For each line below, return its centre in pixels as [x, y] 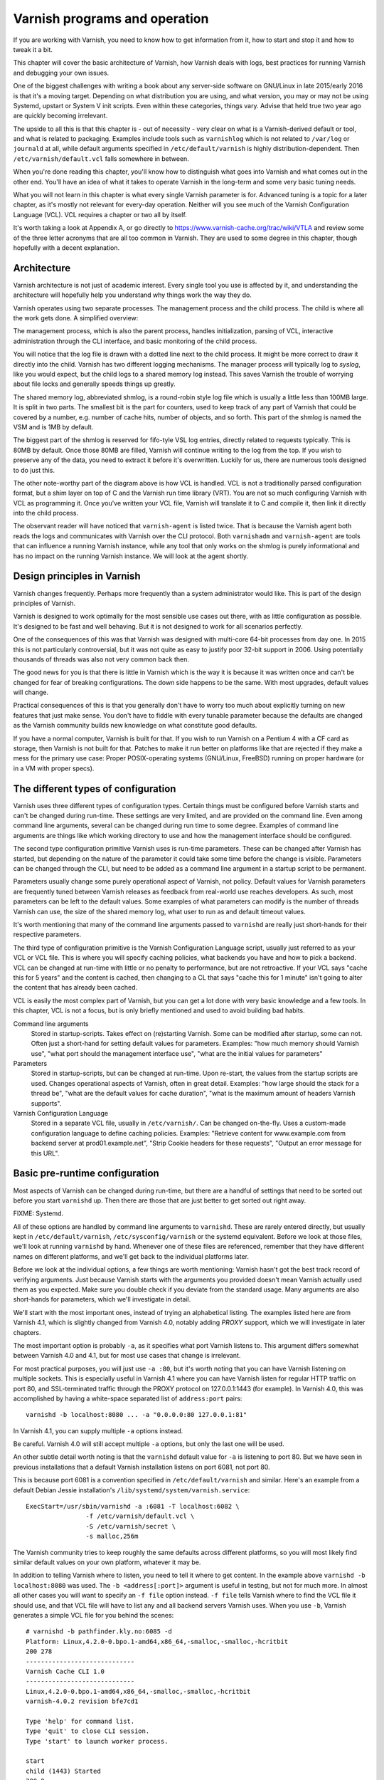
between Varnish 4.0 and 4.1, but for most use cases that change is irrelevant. [127, 1356]
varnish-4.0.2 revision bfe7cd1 [82, 1701]
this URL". [45, 1153]
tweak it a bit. [33, 49]
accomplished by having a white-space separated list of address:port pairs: [128, 1398]
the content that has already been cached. [75, 988]
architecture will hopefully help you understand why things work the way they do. [132, 295]
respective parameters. [47, 934]
